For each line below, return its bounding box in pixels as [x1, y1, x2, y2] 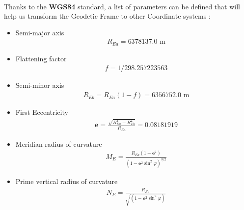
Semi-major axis [15, 27, 64, 37]
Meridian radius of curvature [15, 138, 102, 149]
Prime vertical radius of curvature [15, 176, 118, 186]
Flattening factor [15, 53, 67, 63]
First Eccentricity [15, 107, 68, 117]
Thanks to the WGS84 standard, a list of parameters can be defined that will [4, 1, 240, 11]
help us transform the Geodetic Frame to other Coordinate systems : [4, 11, 211, 21]
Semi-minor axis [15, 80, 64, 90]
